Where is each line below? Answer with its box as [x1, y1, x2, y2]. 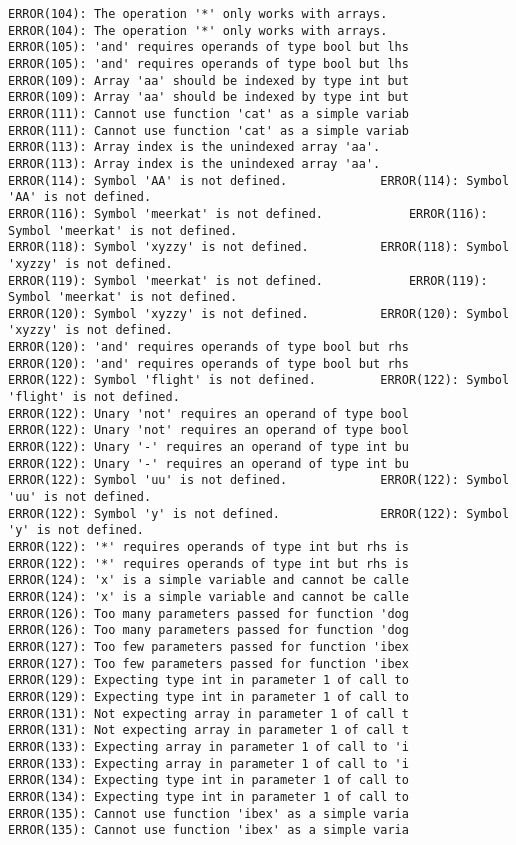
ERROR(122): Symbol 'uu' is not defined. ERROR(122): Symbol [8, 473, 510, 488]
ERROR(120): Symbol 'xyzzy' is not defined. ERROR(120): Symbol [8, 306, 510, 321]
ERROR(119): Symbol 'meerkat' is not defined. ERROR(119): [8, 273, 488, 288]
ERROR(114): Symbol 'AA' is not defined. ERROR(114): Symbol [8, 173, 510, 188]
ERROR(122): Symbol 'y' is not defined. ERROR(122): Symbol [8, 506, 510, 521]
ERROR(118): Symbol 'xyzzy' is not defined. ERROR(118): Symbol [8, 240, 510, 255]
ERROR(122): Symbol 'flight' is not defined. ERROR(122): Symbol [8, 373, 510, 388]
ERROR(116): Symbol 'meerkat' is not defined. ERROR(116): [8, 206, 488, 221]
